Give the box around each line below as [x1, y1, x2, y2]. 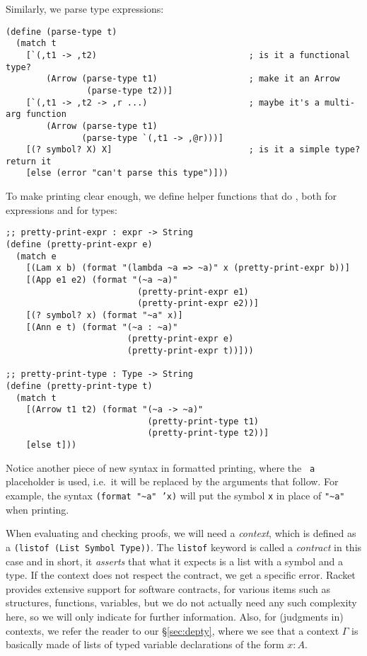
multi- [325, 97, 355, 108]
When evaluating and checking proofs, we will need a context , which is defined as [6, 526, 356, 541]
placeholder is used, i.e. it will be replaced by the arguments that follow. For [6, 474, 339, 489]
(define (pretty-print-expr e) [6, 239, 153, 249]
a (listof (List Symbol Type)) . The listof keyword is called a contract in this [6, 539, 362, 554]
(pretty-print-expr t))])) [127, 345, 254, 356]
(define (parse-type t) [6, 26, 117, 37]
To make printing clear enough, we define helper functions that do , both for [6, 188, 337, 203]
